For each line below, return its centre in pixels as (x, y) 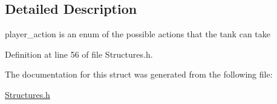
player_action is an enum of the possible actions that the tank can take (138, 34)
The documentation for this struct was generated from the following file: (139, 74)
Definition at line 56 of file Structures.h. (79, 54)
